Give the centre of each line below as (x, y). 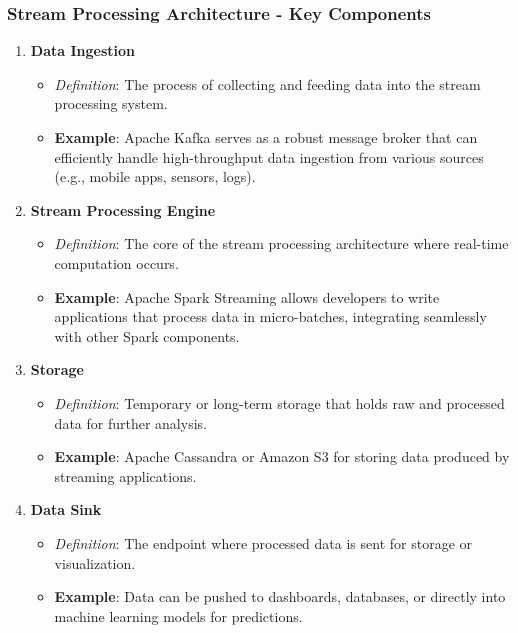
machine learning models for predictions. (178, 615)
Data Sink (66, 509)
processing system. (111, 103)
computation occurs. (116, 262)
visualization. (95, 562)
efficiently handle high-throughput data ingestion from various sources (269, 156)
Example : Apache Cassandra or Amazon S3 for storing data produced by (282, 456)
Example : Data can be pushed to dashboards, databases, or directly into (280, 596)
